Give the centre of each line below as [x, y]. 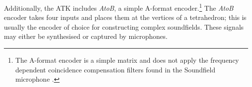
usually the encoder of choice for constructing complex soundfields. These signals [124, 26]
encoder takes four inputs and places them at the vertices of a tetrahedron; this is [125, 17]
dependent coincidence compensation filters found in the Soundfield [115, 69]
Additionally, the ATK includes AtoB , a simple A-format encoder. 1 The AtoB [119, 7]
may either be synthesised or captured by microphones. [86, 36]
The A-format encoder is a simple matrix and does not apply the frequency [127, 60]
